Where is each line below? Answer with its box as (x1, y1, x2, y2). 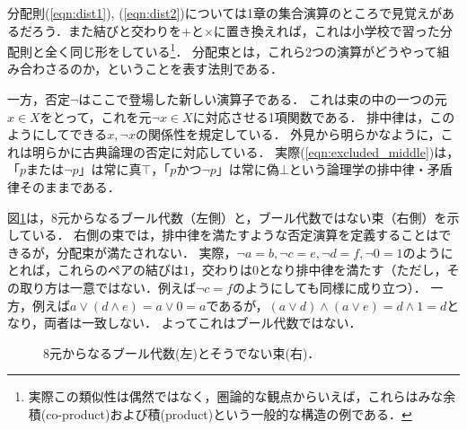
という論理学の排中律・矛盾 (288, 160, 453, 179)
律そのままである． (7, 178, 120, 196)
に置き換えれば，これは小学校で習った (213, 21, 440, 39)
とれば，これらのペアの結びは (7, 260, 183, 279)
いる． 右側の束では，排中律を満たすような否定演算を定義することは (31, 225, 439, 244)
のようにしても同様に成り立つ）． (232, 277, 427, 296)
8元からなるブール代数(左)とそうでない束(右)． (43, 343, 321, 362)
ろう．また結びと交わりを (31, 21, 182, 39)
